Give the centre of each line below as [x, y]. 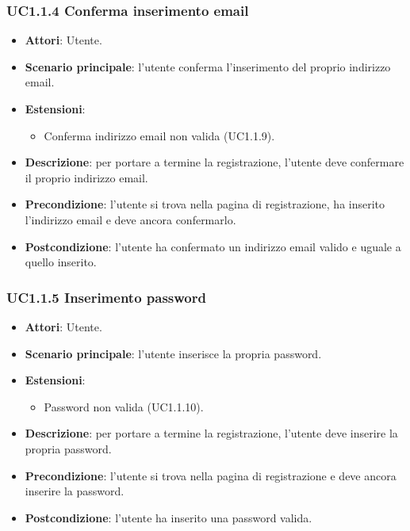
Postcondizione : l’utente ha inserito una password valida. [169, 517]
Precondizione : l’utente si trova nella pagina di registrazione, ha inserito [205, 204]
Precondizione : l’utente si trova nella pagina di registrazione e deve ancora [211, 475]
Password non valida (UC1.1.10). [124, 406]
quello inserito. [61, 262]
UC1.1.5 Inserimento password [106, 297]
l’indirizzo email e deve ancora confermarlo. [130, 219]
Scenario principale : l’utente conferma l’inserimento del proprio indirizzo [208, 66]
